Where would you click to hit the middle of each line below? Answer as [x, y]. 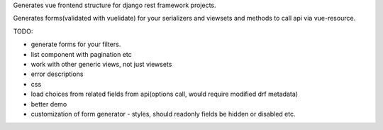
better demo [49, 104]
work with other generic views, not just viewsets [101, 64]
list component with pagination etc [82, 54]
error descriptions [57, 74]
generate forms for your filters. [76, 44]
